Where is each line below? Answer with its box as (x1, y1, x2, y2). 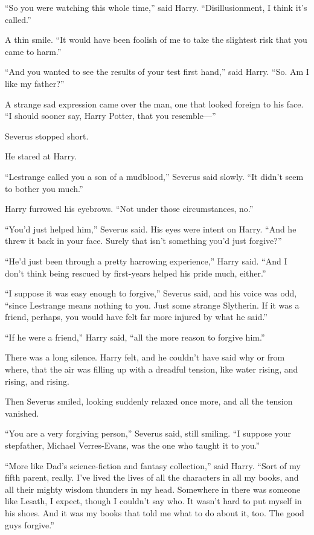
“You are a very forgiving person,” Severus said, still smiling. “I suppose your (5, 427, 292, 440)
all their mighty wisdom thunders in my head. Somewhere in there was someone (5, 482, 301, 495)
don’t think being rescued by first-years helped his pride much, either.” (5, 266, 266, 279)
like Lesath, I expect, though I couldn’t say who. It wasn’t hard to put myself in (5, 495, 302, 507)
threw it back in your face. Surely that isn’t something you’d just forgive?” (5, 234, 282, 247)
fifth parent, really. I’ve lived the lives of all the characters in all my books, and (5, 471, 299, 484)
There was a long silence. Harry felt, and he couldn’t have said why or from (5, 351, 285, 364)
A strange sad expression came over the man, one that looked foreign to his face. (5, 97, 304, 110)
